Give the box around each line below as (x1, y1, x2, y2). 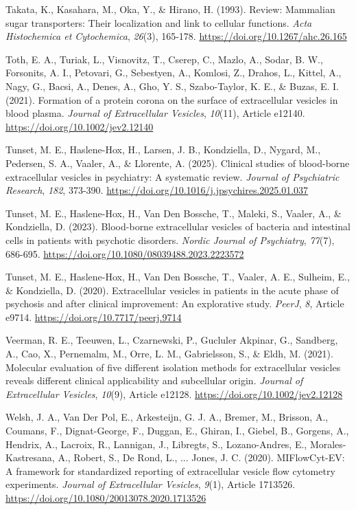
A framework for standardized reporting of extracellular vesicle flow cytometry (5, 463, 335, 478)
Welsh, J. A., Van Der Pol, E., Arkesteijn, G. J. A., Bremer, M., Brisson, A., (5, 410, 329, 424)
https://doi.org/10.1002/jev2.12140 (5, 119, 154, 133)
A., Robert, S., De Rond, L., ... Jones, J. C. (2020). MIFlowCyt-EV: (58, 450, 345, 465)
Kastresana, (5, 450, 55, 465)
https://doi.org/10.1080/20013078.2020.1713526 (5, 491, 206, 505)
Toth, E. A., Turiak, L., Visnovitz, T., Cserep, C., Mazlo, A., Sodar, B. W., (5, 52, 323, 66)
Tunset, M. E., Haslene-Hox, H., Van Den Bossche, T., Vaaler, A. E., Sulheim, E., (5, 269, 350, 284)
